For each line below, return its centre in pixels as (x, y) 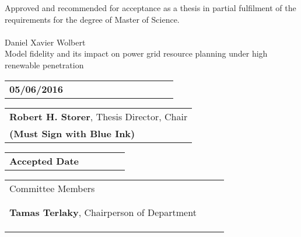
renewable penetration (44, 65)
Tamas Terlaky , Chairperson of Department (103, 212)
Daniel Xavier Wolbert (45, 42)
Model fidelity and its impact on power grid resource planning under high (136, 53)
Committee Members (52, 188)
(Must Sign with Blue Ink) (72, 133)
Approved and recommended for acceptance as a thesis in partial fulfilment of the (150, 8)
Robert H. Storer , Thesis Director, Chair (99, 116)
